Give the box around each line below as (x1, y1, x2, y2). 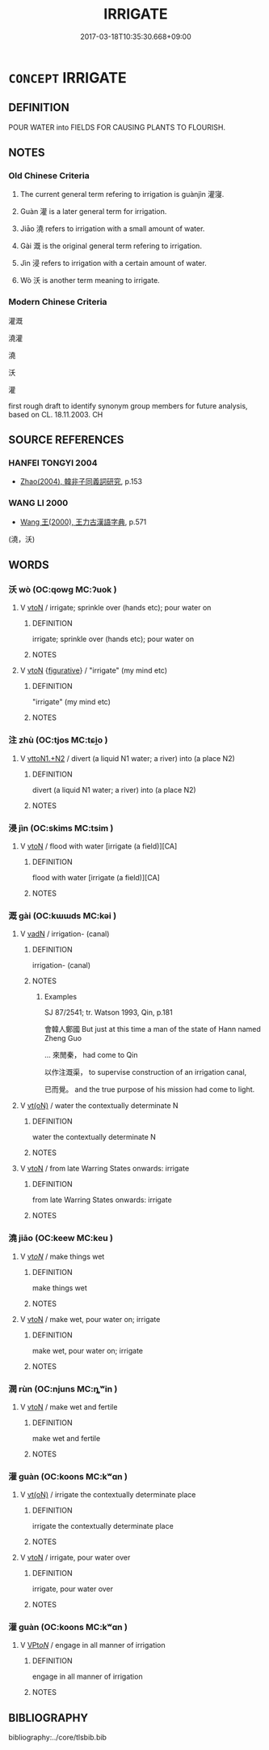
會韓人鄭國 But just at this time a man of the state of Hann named (44, 1025, 261, 1034)
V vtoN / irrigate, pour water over (19, 1553, 131, 1563)
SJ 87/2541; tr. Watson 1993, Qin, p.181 (44, 1008, 173, 1017)
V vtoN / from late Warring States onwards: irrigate (19, 1164, 190, 1174)
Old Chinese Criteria (8, 170, 90, 182)
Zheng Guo (44, 1033, 82, 1043)
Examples (44, 992, 78, 1002)
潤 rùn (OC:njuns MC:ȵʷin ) (8, 1383, 118, 1394)
